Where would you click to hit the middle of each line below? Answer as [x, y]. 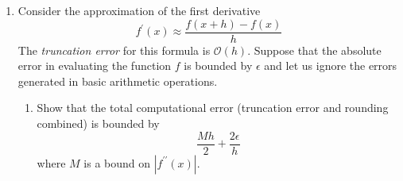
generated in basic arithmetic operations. [118, 81]
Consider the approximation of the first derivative [139, 10]
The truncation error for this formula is [114, 50]
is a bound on [117, 162]
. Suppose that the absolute [314, 50]
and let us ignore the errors [331, 65]
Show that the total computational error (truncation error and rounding [213, 108]
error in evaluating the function [95, 65]
